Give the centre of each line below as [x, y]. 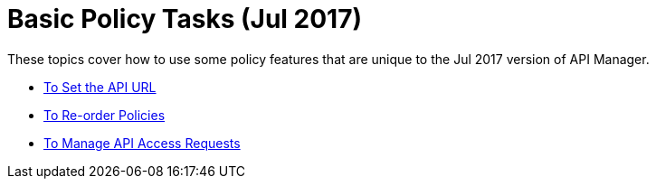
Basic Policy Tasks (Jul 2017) [185, 19]
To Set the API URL [100, 87]
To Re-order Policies [105, 115]
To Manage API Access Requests [142, 143]
